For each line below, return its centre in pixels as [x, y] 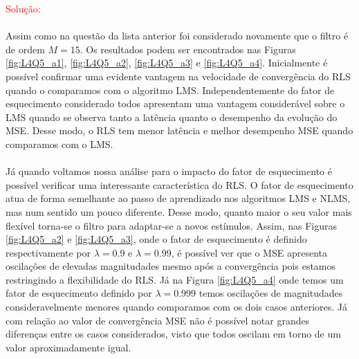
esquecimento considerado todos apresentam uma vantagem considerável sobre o [175, 103]
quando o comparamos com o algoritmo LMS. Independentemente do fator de [170, 90]
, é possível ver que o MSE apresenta [249, 252]
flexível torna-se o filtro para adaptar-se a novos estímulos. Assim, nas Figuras [171, 225]
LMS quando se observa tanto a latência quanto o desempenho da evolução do [172, 117]
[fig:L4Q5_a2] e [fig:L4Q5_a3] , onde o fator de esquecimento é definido [156, 239]
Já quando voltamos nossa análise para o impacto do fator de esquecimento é [169, 171]
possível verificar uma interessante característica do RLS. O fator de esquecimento [179, 184]
